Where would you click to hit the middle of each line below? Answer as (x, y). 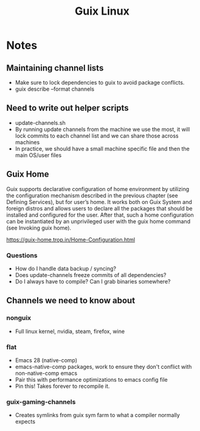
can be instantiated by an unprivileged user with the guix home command (98, 221)
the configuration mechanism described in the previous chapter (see (92, 195)
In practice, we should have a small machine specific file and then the (102, 149)
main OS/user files (38, 155)
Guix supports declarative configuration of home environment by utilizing (98, 189)
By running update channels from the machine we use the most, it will (102, 129)
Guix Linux (102, 11)
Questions (22, 255)
